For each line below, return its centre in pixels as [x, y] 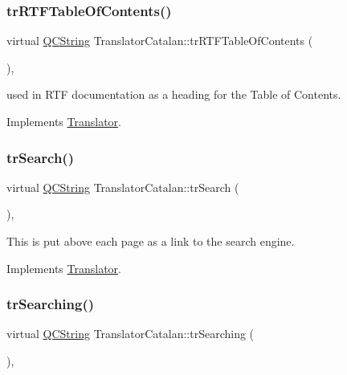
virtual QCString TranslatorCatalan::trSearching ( [131, 334]
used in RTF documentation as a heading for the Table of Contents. [174, 94]
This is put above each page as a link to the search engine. [151, 241]
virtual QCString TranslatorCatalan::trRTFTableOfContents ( [160, 41]
